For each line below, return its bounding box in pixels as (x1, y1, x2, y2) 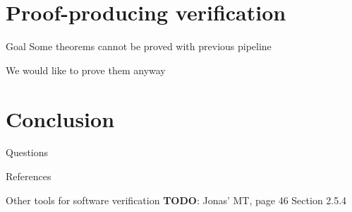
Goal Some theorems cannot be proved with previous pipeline (6, 39, 272, 54)
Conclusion (6, 104, 115, 133)
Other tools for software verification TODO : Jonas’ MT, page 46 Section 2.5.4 (6, 192, 347, 207)
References (6, 169, 51, 184)
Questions (6, 145, 49, 160)
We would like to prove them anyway (6, 62, 166, 77)
